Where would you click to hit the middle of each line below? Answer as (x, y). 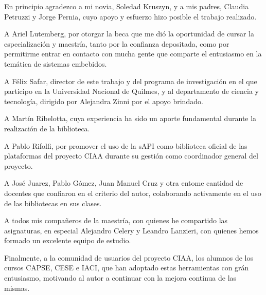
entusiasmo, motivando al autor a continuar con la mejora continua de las (120, 278)
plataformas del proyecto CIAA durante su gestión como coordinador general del (131, 156)
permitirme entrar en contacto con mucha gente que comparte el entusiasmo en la (133, 54)
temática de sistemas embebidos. (56, 63)
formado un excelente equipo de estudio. (68, 240)
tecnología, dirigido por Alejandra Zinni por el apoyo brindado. (104, 101)
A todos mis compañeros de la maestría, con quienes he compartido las (116, 220)
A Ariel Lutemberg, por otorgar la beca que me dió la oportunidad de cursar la (129, 34)
